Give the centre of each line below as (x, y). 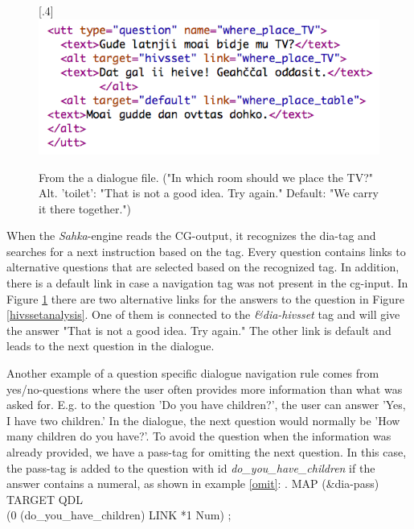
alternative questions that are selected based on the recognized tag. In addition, (203, 267)
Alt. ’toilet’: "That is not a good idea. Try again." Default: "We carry (209, 193)
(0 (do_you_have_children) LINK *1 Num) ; (119, 515)
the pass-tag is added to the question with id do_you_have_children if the (191, 467)
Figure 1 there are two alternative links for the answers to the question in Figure (205, 298)
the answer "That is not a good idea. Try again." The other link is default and (199, 330)
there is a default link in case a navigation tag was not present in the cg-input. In (207, 283)
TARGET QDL (45, 499)
